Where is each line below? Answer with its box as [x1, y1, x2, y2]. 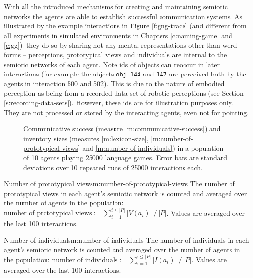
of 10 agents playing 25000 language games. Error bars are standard [23, 152, 228, 162]
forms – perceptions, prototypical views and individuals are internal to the [4, 49, 227, 59]
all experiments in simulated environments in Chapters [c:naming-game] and [4, 30, 232, 40]
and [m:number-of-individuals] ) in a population [82, 143, 224, 153]
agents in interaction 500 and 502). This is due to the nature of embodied [4, 78, 225, 88]
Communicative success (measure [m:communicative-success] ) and [23, 124, 221, 134]
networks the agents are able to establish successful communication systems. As [4, 11, 242, 21]
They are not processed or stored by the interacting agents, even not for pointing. [4, 107, 249, 117]
